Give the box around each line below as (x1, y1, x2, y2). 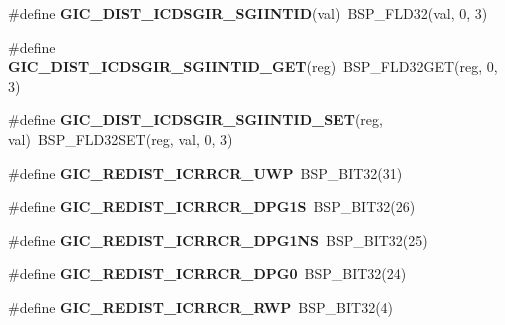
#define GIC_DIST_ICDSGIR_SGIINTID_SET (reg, (8, 109, 383, 130)
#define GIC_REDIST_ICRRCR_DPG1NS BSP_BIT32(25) (8, 229, 428, 250)
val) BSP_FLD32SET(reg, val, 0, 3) (8, 128, 233, 149)
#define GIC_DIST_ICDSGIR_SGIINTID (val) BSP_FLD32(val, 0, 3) (8, 3, 488, 23)
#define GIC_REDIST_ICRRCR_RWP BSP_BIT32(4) (8, 296, 394, 317)
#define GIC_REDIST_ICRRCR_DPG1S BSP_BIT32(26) (8, 196, 416, 217)
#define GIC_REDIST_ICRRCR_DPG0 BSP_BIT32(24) (8, 263, 407, 284)
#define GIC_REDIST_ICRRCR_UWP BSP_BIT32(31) (8, 162, 403, 183)
